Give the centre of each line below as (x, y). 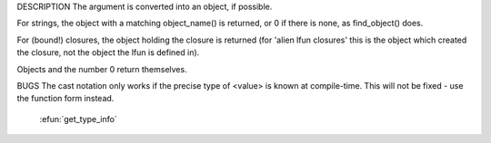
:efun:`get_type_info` (78, 119)
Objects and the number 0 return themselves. (102, 69)
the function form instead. (65, 99)
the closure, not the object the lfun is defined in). (108, 52)
